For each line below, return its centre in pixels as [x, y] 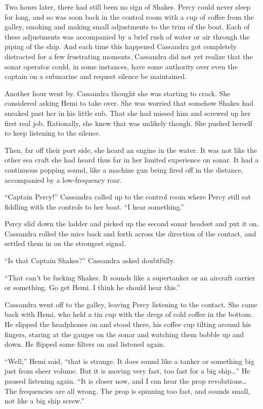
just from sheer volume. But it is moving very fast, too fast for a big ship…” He [127, 371]
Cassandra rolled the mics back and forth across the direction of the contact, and [130, 233]
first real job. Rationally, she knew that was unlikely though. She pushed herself [128, 123]
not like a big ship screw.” [45, 401]
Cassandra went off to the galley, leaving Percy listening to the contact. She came [131, 304]
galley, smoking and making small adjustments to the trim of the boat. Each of [127, 27]
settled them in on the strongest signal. [65, 243]
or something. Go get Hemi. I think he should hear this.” [92, 287]
